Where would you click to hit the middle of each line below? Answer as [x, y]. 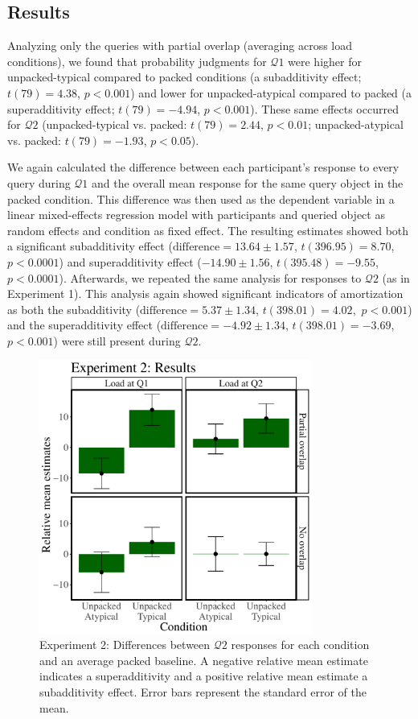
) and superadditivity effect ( [130, 261]
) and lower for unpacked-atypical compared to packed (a [271, 92]
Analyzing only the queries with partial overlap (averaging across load [180, 45]
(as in [396, 277]
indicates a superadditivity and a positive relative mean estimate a [204, 676]
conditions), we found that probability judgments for [137, 61]
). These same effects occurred [324, 108]
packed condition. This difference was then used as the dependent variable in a [201, 198]
